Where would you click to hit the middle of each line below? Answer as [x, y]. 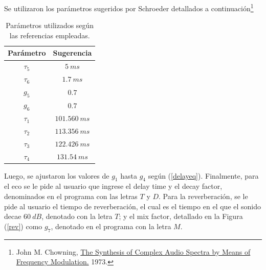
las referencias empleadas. [50, 35]
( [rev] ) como [23, 226]
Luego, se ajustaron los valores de [57, 175]
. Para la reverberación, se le [203, 196]
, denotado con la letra [77, 216]
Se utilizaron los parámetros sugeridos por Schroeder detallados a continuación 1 [129, 7]
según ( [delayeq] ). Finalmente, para [203, 175]
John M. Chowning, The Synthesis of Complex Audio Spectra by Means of [133, 251]
